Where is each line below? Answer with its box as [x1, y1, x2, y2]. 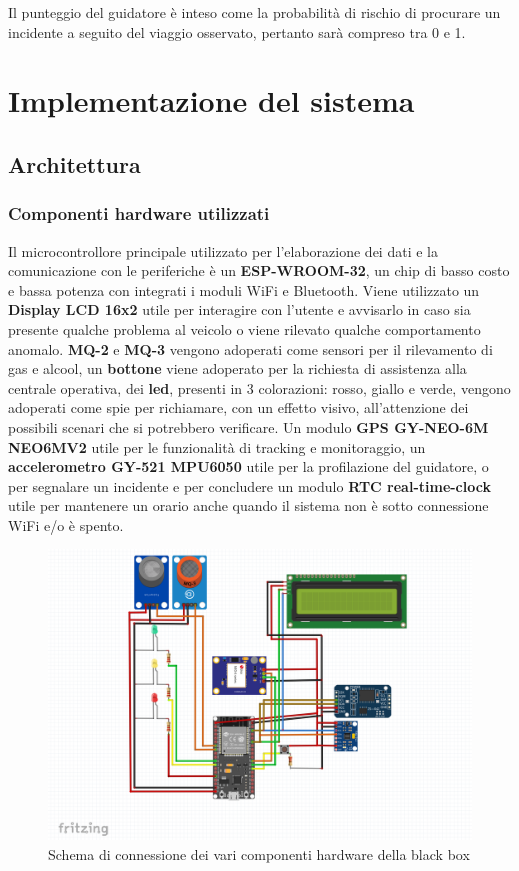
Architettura [8, 148, 141, 179]
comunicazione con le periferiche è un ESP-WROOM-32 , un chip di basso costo [8, 260, 510, 281]
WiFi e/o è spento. [8, 514, 124, 535]
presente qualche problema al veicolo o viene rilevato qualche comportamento [8, 318, 481, 339]
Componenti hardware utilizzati [8, 201, 270, 226]
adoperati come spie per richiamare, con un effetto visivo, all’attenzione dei [8, 397, 469, 418]
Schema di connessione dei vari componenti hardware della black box [48, 843, 470, 864]
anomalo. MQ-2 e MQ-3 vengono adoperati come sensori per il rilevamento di [8, 338, 493, 359]
